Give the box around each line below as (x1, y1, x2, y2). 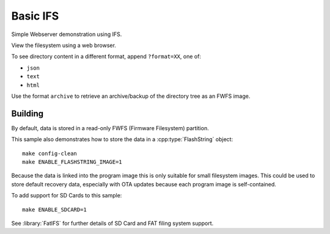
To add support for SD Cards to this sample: (11, 192, 122, 199)
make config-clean (22, 150, 78, 157)
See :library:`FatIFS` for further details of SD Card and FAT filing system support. (11, 219, 214, 227)
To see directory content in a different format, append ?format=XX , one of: (11, 53, 202, 60)
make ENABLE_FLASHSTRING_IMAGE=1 (22, 158, 122, 165)
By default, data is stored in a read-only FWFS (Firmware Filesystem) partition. (11, 124, 209, 131)
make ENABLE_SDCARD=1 (22, 206, 87, 213)
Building (11, 108, 44, 119)
